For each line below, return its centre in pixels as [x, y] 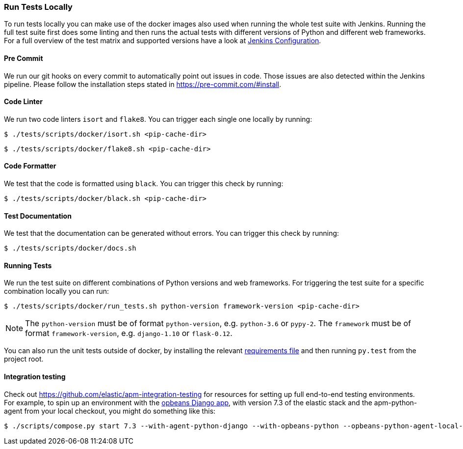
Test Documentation [38, 216]
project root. [24, 359]
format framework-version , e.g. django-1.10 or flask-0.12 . [129, 333]
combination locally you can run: [57, 291]
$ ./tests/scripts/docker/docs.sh [70, 248]
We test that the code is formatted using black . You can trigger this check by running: [144, 184]
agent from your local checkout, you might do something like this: [110, 411]
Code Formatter [30, 166]
